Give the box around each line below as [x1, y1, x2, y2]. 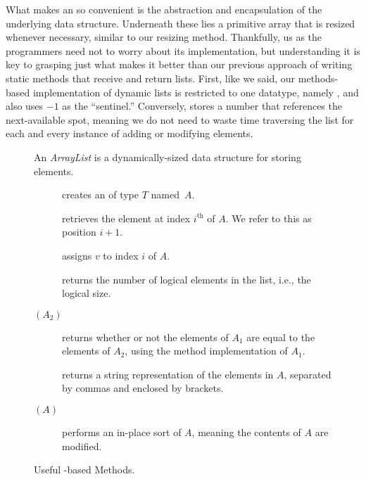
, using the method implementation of [125, 343, 288, 358]
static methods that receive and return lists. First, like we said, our [6, 70, 296, 85]
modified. [62, 438, 102, 453]
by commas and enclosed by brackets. [62, 381, 224, 395]
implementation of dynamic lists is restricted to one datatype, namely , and [32, 84, 359, 99]
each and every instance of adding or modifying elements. [6, 126, 253, 141]
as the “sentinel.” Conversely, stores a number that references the [62, 98, 342, 113]
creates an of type [62, 187, 139, 202]
